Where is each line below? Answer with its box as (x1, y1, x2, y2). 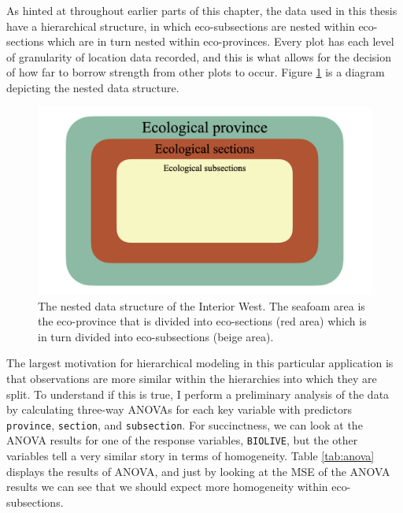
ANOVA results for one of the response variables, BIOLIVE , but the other (6, 432, 358, 448)
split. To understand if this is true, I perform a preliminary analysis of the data (6, 385, 390, 402)
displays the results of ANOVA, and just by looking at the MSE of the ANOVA (6, 463, 390, 479)
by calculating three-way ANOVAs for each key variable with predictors (6, 401, 352, 418)
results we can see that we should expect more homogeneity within (6, 478, 328, 495)
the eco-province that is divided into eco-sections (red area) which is (38, 313, 367, 329)
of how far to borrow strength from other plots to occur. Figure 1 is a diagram (6, 64, 385, 80)
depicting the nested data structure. (6, 79, 179, 95)
